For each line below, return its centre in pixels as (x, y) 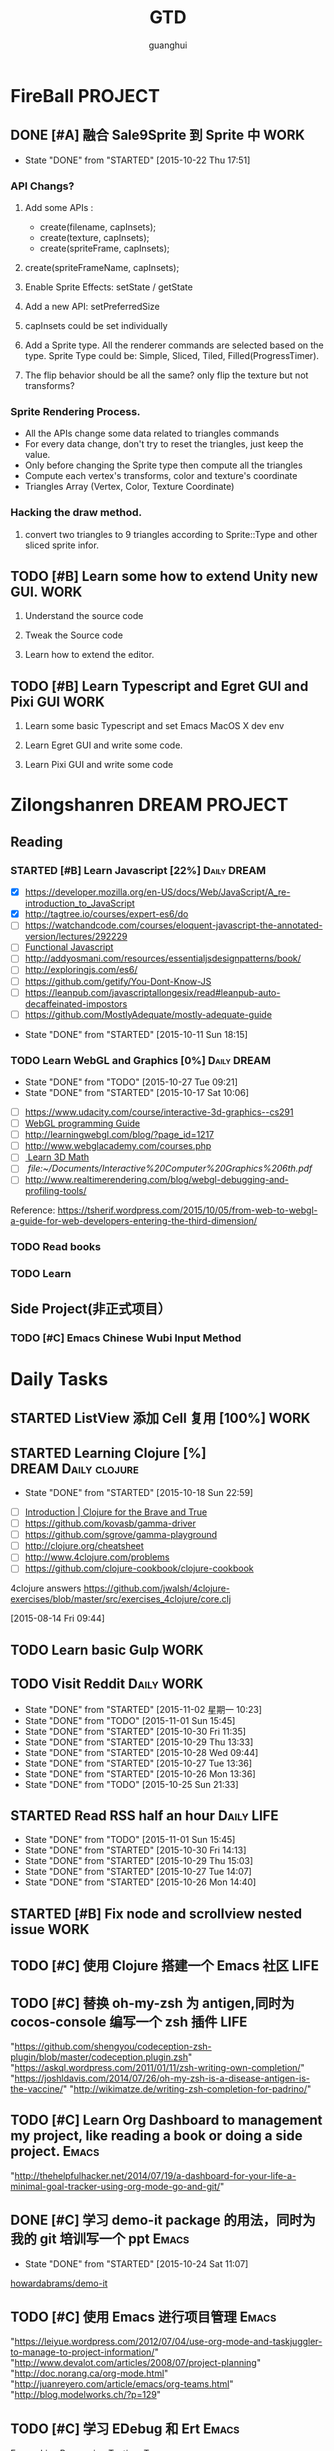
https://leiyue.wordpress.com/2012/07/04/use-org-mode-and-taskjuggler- (168, 2342)
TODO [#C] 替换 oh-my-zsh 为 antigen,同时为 (152, 2002)
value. (37, 455)
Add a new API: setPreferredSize (92, 307)
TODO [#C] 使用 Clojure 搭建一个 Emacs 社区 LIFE (165, 1966)
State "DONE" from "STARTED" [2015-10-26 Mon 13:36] (140, 1773)
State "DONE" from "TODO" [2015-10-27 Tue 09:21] (131, 1082)
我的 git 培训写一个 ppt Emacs (100, 2239)
